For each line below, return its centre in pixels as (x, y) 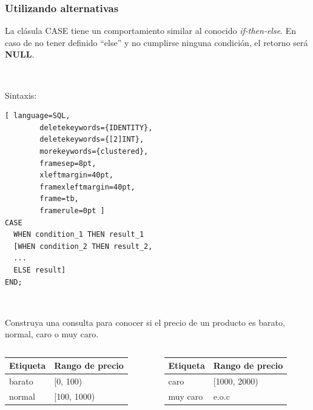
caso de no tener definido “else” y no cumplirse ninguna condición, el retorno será (156, 42)
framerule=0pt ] (72, 210)
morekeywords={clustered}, (94, 151)
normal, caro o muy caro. (52, 334)
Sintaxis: (21, 95)
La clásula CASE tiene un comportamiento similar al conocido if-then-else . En (150, 31)
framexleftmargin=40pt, (87, 187)
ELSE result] (40, 270)
